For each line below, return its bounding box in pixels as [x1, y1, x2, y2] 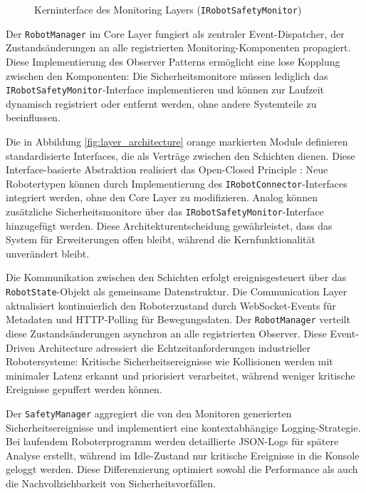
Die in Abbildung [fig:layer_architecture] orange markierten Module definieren [6, 133, 348, 148]
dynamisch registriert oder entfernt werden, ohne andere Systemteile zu [6, 96, 317, 111]
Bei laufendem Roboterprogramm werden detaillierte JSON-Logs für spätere [6, 434, 339, 449]
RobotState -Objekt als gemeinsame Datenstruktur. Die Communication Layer [6, 284, 347, 298]
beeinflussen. [6, 110, 61, 125]
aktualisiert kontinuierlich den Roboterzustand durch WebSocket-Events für [6, 298, 336, 312]
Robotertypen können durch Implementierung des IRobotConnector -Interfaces [6, 176, 347, 190]
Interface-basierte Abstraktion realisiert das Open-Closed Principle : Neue [6, 162, 328, 177]
